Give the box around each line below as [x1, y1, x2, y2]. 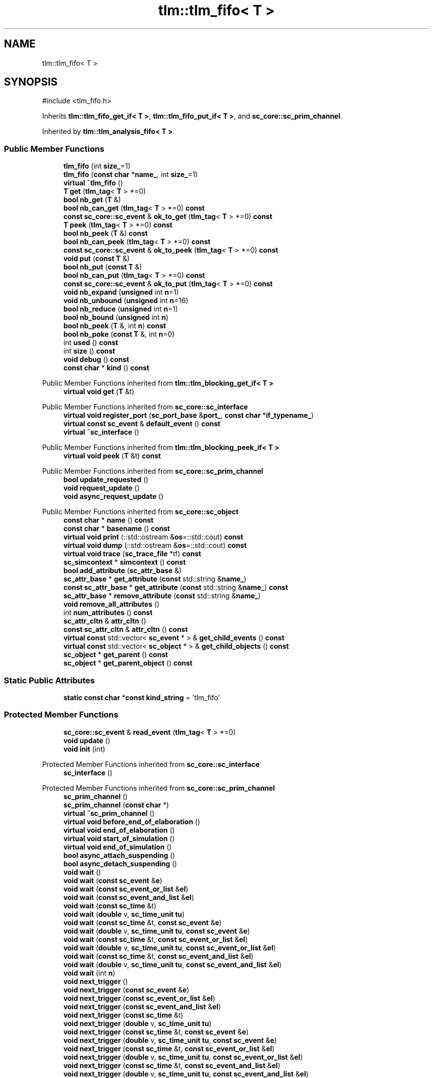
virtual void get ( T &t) [63, 387, 134, 396]
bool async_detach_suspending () [63, 859, 177, 868]
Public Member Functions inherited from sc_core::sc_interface [42, 403, 248, 411]
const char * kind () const [63, 363, 149, 372]
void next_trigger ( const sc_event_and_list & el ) [63, 1002, 221, 1011]
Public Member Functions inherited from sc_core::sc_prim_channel [42, 467, 263, 476]
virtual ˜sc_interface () [63, 428, 139, 437]
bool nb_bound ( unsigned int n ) [63, 313, 169, 322]
